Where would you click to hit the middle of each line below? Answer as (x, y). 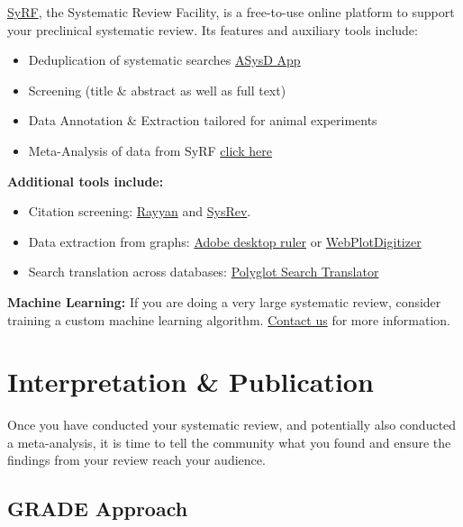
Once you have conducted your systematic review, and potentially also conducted (232, 425)
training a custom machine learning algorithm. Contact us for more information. (229, 319)
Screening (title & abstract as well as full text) (157, 90)
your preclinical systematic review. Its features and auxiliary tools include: (213, 29)
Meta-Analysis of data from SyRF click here (150, 150)
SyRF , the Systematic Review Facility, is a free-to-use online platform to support (231, 12)
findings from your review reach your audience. (136, 460)
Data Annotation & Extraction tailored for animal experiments (203, 120)
